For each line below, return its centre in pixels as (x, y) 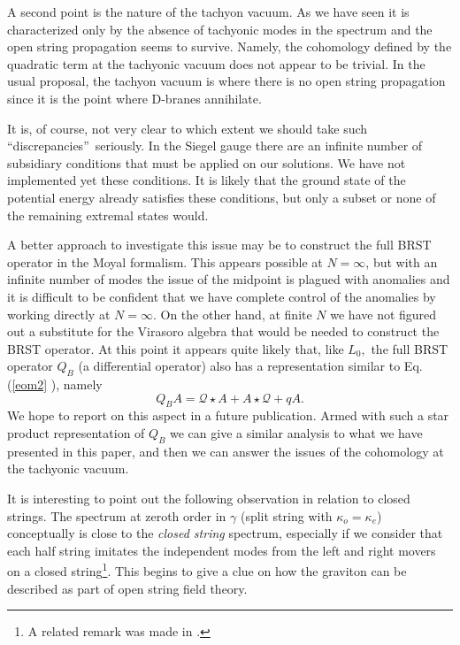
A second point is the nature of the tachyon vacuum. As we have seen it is (208, 12)
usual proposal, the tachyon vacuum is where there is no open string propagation (226, 81)
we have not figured (383, 314)
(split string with (286, 515)
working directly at (59, 314)
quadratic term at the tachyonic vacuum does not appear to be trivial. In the (216, 63)
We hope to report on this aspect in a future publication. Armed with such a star (228, 415)
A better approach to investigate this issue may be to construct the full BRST (219, 245)
